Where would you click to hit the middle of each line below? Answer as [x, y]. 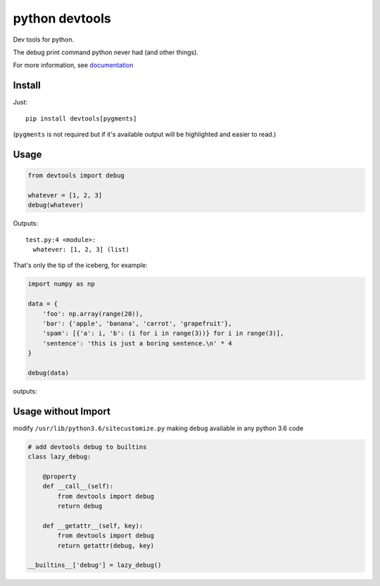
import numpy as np [61, 284]
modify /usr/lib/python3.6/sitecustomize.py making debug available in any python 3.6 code [158, 428]
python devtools [62, 18]
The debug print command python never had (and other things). [106, 52]
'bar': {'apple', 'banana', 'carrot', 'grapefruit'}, [137, 323]
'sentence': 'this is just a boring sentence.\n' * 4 [137, 343]
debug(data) [49, 373]
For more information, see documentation [73, 65]
